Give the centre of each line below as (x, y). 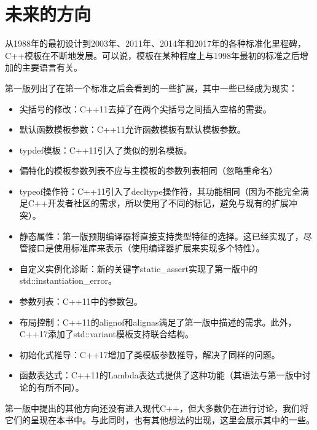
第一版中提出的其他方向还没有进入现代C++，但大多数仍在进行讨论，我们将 (157, 408)
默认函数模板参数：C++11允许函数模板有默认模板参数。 (132, 129)
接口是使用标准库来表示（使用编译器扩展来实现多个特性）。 (146, 248)
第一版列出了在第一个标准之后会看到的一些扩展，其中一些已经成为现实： (151, 88)
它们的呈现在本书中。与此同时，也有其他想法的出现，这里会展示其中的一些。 (160, 420)
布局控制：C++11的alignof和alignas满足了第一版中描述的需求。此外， (158, 322)
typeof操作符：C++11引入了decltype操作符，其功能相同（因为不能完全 (160, 191)
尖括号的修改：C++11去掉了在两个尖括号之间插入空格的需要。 (145, 108)
